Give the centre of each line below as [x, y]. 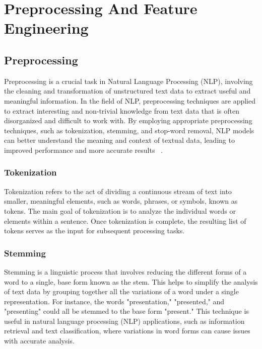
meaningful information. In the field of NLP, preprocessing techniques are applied [130, 100]
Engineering [46, 28]
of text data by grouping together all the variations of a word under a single [121, 291]
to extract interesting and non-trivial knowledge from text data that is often [122, 110]
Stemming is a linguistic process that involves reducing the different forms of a [125, 271]
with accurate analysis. [39, 341]
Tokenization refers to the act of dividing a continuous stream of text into [118, 191]
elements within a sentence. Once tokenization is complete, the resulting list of [125, 221]
